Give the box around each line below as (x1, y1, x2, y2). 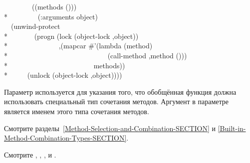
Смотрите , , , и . (4, 149, 56, 160)
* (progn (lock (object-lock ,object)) (4, 30, 139, 41)
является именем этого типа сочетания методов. (4, 106, 149, 116)
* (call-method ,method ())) (4, 50, 187, 60)
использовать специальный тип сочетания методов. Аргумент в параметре (4, 96, 229, 107)
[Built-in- (218, 123, 246, 133)
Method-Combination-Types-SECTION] (4, 133, 127, 143)
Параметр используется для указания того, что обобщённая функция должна (4, 86, 237, 97)
